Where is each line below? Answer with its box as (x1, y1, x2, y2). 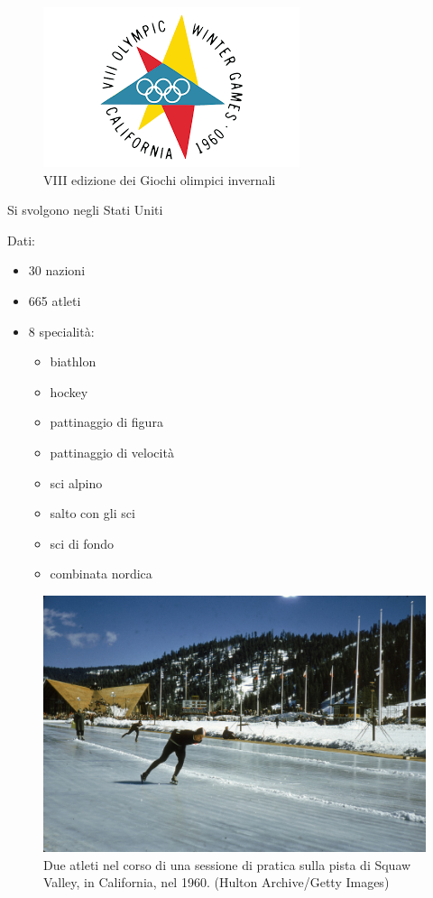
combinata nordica (50, 564, 152, 583)
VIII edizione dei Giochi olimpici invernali (43, 170, 276, 189)
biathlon (50, 352, 97, 371)
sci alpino (50, 473, 103, 492)
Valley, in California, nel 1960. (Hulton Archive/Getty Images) (43, 873, 390, 892)
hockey (50, 382, 88, 401)
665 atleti (28, 291, 81, 310)
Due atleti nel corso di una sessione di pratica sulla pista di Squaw (43, 855, 411, 874)
